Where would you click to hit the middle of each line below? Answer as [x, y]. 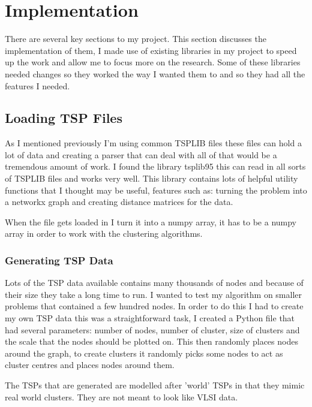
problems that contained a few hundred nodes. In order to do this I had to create [154, 306]
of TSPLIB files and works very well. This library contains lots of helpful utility [151, 178]
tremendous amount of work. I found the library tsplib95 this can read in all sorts [155, 166]
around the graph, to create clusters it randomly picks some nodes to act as [144, 353]
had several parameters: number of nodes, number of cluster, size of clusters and [152, 329]
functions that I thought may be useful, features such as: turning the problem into [156, 190]
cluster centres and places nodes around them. [90, 365]
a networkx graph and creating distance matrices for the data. [119, 202]
